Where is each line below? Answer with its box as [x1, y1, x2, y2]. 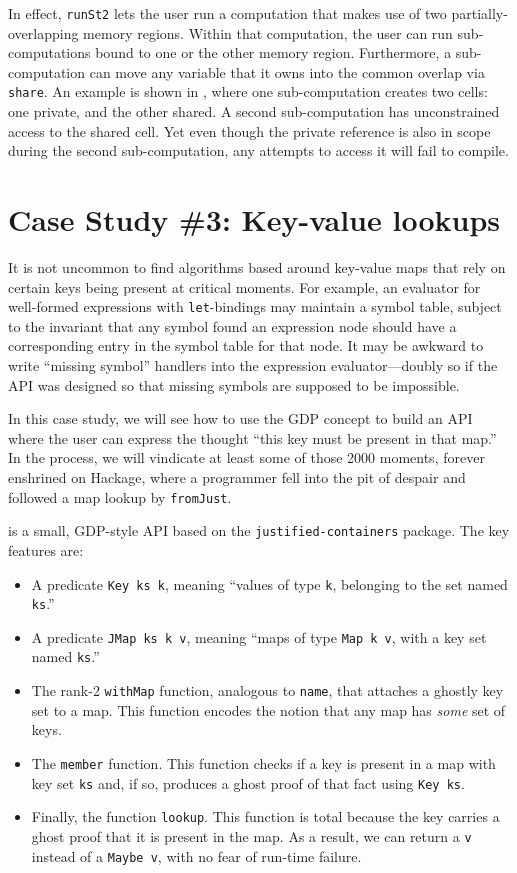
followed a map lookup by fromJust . [8, 486, 232, 507]
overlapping [8, 22, 79, 43]
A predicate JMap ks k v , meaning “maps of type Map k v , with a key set [31, 626, 487, 647]
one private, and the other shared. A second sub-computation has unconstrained [8, 101, 500, 122]
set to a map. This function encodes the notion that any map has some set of [31, 699, 506, 720]
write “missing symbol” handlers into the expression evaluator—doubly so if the [8, 355, 498, 376]
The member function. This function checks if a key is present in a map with [31, 752, 496, 773]
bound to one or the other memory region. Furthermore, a [95, 42, 452, 63]
